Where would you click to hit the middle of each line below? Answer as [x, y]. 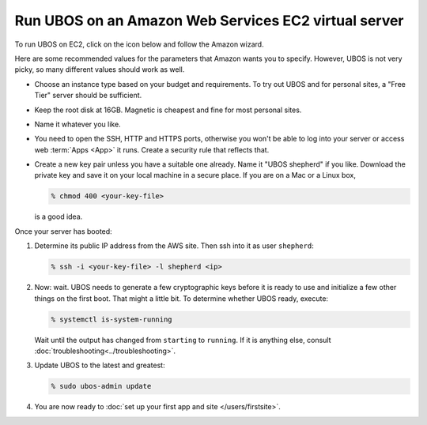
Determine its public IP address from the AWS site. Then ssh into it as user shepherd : [174, 246]
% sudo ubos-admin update [101, 386]
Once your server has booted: [63, 231]
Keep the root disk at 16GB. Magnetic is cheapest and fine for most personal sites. [168, 110]
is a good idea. [59, 216]
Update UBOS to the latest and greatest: [100, 365]
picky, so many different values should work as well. [100, 70]
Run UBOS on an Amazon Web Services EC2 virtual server [209, 21]
